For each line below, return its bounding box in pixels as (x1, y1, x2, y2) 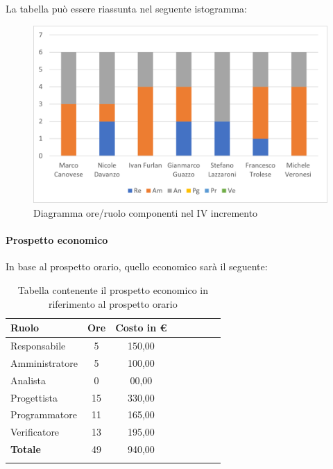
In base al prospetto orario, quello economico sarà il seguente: (6, 259, 268, 274)
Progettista (10, 390, 58, 404)
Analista (10, 372, 46, 387)
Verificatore (10, 425, 60, 439)
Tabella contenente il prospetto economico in (17, 283, 208, 297)
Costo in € (115, 320, 167, 335)
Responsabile (10, 338, 66, 353)
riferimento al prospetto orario (48, 296, 178, 311)
